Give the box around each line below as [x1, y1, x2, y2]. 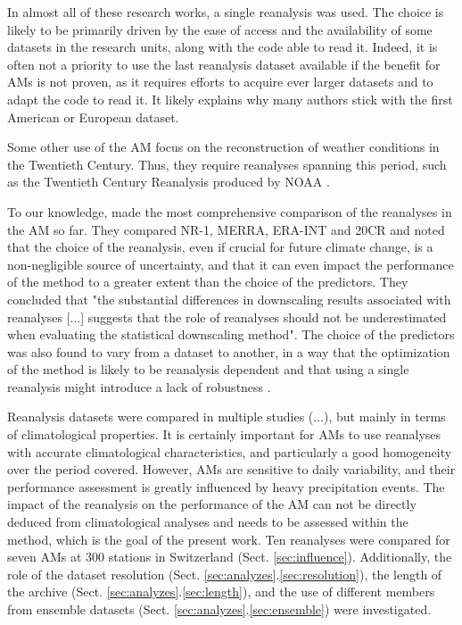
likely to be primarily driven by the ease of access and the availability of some [7, 20, 433, 38]
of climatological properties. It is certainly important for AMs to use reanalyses [7, 425, 441, 444]
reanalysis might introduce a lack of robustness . [7, 377, 271, 396]
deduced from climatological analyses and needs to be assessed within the [7, 512, 408, 531]
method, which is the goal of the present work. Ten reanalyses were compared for [7, 529, 450, 548]
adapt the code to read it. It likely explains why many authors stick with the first [7, 89, 453, 108]
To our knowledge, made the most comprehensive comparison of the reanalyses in [7, 202, 452, 221]
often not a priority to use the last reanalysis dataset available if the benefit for [7, 54, 441, 73]
